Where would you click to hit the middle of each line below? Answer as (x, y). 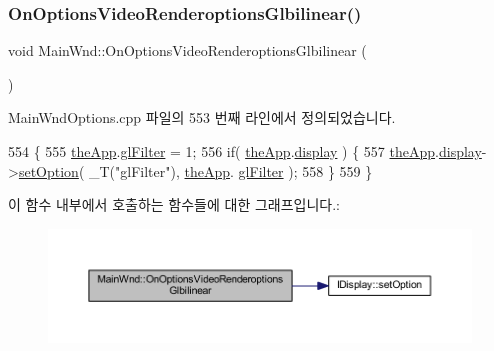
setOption (48, 170)
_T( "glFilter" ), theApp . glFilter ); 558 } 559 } (230, 170)
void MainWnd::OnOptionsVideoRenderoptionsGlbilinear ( (187, 50)
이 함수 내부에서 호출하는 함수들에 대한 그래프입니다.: (174, 204)
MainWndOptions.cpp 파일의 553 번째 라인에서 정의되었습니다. (202, 117)
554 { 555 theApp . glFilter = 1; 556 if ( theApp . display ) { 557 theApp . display (245, 151)
